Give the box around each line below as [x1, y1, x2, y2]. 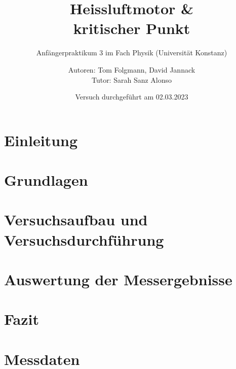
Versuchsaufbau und [4, 209, 148, 230]
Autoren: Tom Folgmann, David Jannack [68, 64, 195, 75]
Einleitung [4, 129, 78, 150]
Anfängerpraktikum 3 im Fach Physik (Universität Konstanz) [36, 47, 227, 58]
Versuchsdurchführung [4, 229, 164, 250]
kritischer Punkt [73, 18, 190, 39]
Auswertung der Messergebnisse [4, 269, 232, 289]
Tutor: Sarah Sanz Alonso [91, 74, 172, 85]
